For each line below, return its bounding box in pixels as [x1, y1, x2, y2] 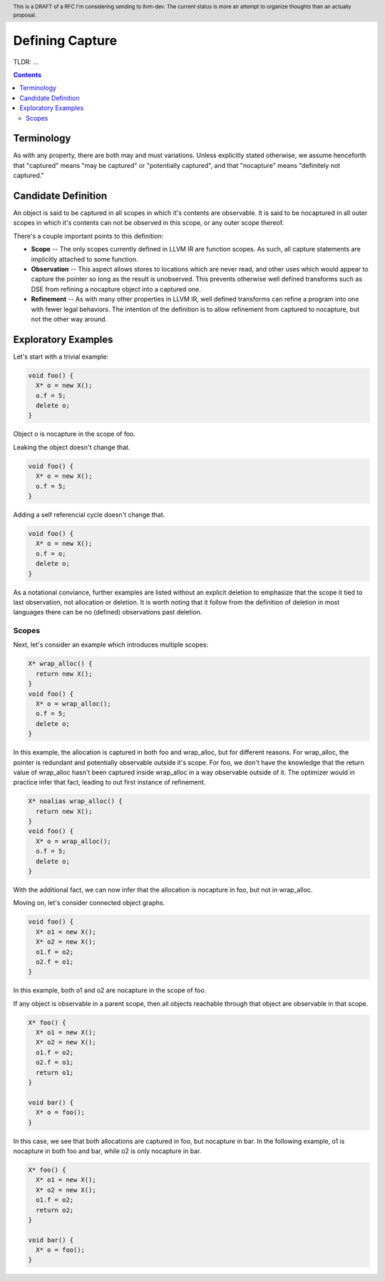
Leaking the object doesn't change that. [13, 443, 130, 452]
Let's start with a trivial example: [13, 352, 109, 361]
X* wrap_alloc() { [28, 659, 93, 668]
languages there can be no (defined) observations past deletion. [13, 608, 202, 617]
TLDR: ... [13, 57, 39, 66]
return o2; [36, 1206, 74, 1214]
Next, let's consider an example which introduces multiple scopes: [13, 640, 209, 649]
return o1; [36, 1068, 74, 1077]
